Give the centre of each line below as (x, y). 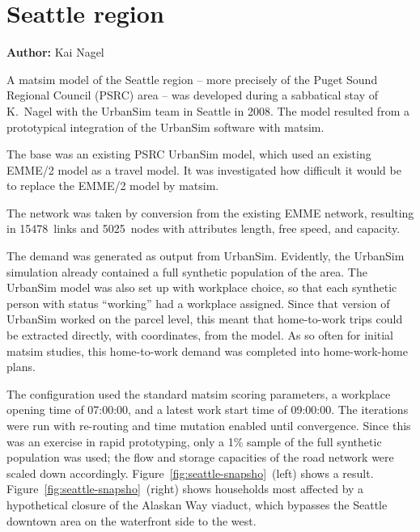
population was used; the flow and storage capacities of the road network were (200, 457)
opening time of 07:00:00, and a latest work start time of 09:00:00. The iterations (208, 410)
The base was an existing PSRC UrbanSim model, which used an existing (189, 154)
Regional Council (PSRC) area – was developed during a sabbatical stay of (193, 95)
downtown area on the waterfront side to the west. (132, 520)
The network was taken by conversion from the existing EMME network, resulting (210, 212)
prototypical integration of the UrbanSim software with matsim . (165, 127)
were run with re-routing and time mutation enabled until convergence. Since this (209, 425)
